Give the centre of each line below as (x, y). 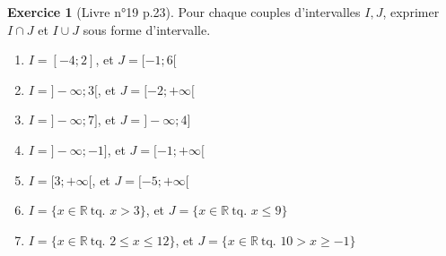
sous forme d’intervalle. (147, 29)
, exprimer (411, 12)
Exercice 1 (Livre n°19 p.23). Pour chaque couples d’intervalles (184, 12)
